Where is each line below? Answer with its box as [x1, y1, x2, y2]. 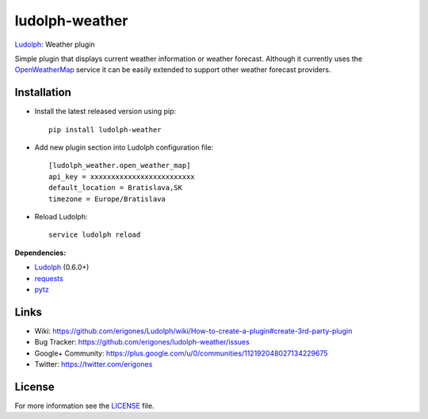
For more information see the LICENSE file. [14, 401, 155, 410]
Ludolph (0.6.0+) [34, 262, 90, 272]
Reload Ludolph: [34, 211, 88, 221]
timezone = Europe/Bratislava [48, 194, 166, 204]
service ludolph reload [48, 230, 141, 239]
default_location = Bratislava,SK [48, 183, 182, 192]
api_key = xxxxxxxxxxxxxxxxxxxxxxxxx [48, 172, 196, 181]
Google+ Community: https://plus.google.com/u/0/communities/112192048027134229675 [34, 349, 328, 358]
